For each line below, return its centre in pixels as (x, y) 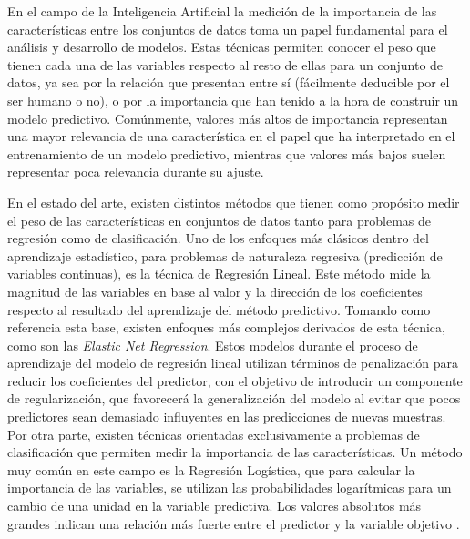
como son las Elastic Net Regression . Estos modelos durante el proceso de (213, 345)
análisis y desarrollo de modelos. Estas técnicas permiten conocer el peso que (222, 47)
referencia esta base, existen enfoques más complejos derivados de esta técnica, (226, 327)
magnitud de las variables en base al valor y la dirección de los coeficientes (215, 291)
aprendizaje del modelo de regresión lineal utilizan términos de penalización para (233, 363)
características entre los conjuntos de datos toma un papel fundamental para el (228, 29)
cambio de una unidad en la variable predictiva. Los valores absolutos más (215, 506)
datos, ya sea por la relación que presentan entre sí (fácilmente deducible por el (229, 82)
